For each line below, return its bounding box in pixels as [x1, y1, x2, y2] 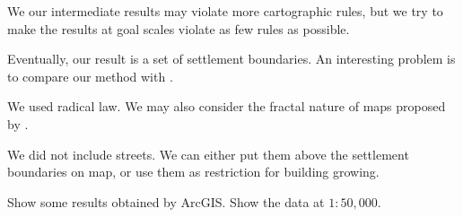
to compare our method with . [7, 66, 173, 85]
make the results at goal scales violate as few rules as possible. [7, 19, 350, 38]
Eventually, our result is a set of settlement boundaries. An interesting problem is [7, 49, 456, 68]
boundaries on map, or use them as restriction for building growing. [7, 162, 380, 181]
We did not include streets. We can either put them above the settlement [7, 144, 409, 163]
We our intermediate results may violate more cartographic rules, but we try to [7, 2, 443, 20]
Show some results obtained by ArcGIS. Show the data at [7, 192, 325, 211]
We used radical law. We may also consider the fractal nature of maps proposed [7, 97, 446, 116]
